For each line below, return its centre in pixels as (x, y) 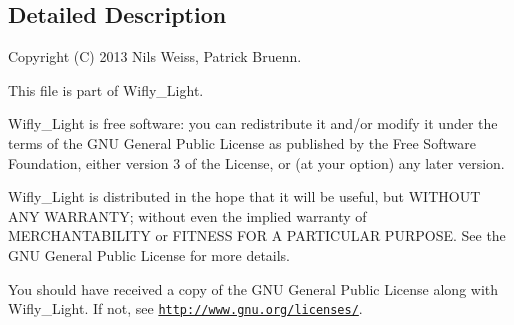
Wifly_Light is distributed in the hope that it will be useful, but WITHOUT (244, 196)
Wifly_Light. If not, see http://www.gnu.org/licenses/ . (185, 308)
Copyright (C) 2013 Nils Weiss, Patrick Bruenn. (155, 56)
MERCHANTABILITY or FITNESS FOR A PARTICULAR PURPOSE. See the (257, 235)
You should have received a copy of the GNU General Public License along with (253, 288)
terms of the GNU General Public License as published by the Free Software (242, 142)
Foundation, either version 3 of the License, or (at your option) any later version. (256, 162)
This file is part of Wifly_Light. (106, 89)
